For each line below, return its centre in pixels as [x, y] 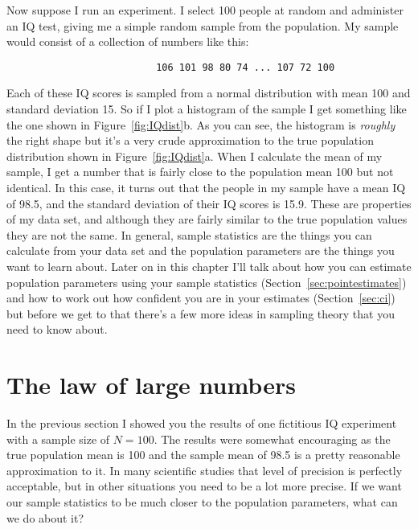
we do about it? [45, 517]
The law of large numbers [151, 385]
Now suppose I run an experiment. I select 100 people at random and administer [205, 10]
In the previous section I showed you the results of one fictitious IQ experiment [202, 423]
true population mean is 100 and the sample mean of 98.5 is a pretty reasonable [203, 455]
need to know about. [57, 329]
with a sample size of [58, 439]
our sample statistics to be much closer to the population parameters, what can [202, 502]
